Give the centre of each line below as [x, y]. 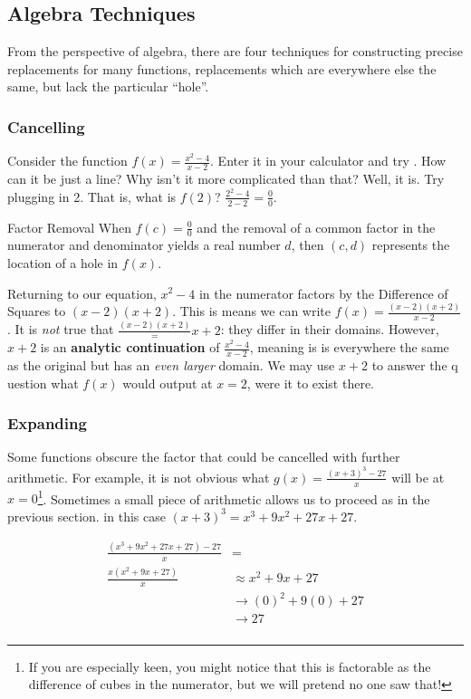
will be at [418, 477]
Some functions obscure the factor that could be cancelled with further [204, 457]
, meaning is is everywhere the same [349, 347]
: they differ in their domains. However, [330, 329]
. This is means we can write [252, 311]
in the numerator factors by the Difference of [323, 293]
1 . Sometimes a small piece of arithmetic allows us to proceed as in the [234, 497]
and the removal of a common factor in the [316, 227]
